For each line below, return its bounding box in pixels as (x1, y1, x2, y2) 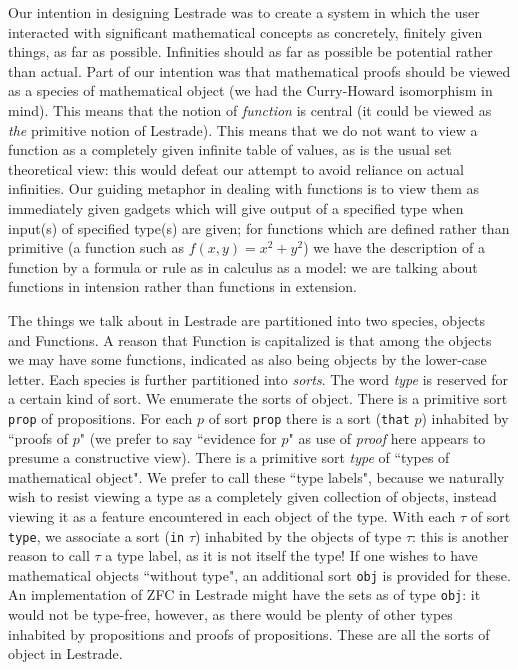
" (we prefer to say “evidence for (79, 427, 277, 448)
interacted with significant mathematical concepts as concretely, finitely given (8, 21, 483, 42)
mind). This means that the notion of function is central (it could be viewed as (8, 99, 492, 120)
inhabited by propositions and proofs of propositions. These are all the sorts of (8, 623, 490, 644)
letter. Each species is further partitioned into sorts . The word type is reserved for (8, 368, 509, 389)
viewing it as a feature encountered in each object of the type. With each (8, 505, 456, 526)
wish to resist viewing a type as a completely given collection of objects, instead (8, 486, 497, 507)
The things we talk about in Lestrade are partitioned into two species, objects (8, 309, 486, 330)
